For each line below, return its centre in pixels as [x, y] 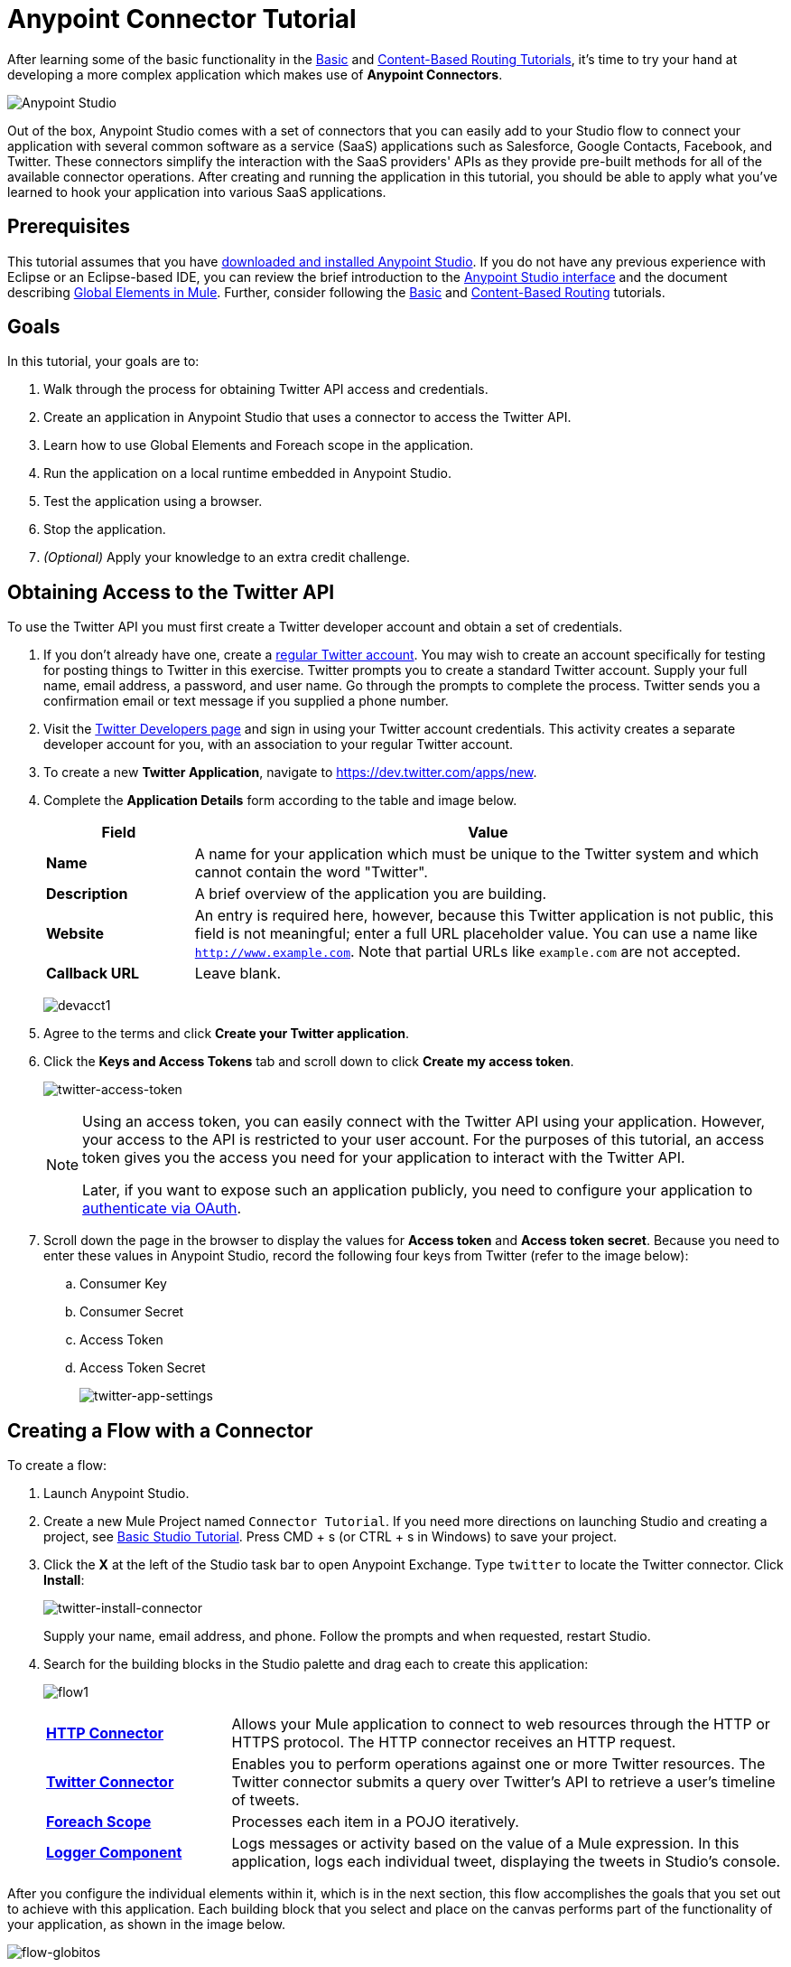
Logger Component [114, 1853]
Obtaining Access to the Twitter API [171, 592]
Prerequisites [69, 227]
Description [87, 894]
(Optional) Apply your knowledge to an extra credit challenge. [227, 557]
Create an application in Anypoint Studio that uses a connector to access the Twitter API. [307, 417]
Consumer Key [123, 1284]
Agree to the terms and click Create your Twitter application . [227, 1034]
